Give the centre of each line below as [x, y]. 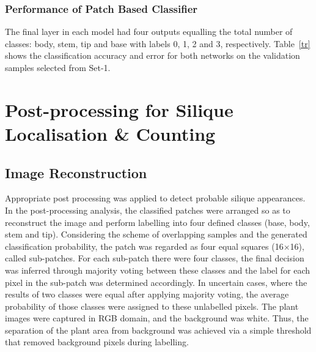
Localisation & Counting [110, 133]
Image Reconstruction [76, 172]
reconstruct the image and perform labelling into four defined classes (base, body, [157, 222]
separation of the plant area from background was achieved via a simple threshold [158, 330]
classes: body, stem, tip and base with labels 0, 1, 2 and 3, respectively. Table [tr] [158, 43]
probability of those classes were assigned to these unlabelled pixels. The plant [152, 306]
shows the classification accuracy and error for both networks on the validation [152, 55]
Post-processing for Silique [119, 109]
